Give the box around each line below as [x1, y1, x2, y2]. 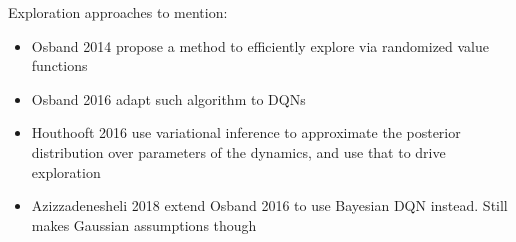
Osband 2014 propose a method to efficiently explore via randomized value [31, 35, 490, 56]
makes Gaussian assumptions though [31, 214, 257, 235]
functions [31, 55, 88, 76]
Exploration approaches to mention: [8, 2, 228, 22]
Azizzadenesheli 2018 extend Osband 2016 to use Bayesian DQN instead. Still [31, 195, 508, 216]
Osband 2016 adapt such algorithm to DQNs [31, 88, 306, 109]
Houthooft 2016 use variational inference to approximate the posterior [31, 122, 461, 143]
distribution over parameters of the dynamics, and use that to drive [31, 141, 446, 162]
